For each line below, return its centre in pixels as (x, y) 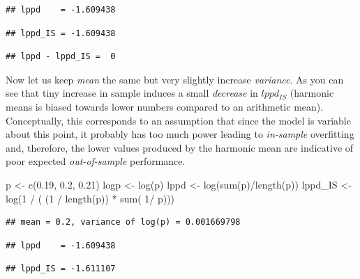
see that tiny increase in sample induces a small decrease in (132, 93)
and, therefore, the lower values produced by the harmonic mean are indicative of (180, 147)
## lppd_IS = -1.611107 (61, 269)
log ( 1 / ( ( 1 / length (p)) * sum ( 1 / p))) (90, 198)
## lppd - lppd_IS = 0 (61, 57)
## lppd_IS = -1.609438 (61, 33)
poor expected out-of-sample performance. (96, 161)
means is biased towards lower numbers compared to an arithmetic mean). (165, 106)
